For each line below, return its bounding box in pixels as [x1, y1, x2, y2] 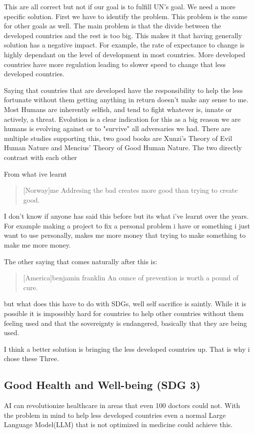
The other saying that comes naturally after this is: [4, 256, 157, 266]
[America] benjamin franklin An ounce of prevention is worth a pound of [23, 273, 238, 283]
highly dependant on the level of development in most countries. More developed [4, 49, 246, 59]
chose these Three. [4, 353, 59, 364]
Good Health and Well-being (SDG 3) [4, 377, 201, 392]
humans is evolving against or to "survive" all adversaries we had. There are [4, 123, 231, 134]
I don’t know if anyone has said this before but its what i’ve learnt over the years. [4, 211, 249, 221]
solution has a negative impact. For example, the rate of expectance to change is [4, 40, 245, 50]
